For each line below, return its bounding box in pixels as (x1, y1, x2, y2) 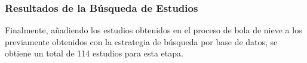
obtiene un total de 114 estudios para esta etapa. (5, 47, 183, 59)
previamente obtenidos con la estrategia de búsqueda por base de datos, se (5, 35, 278, 48)
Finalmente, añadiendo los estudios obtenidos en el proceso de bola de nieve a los (5, 24, 302, 36)
